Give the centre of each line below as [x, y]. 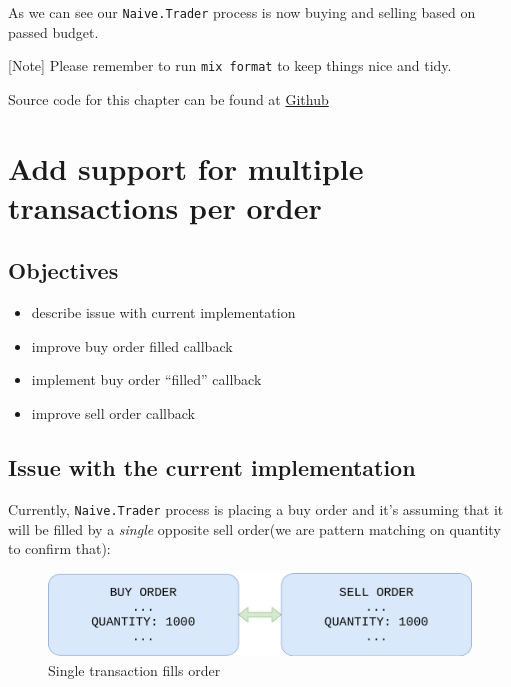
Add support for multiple [186, 167]
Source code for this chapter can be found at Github [168, 98]
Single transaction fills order [134, 669]
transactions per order [165, 206]
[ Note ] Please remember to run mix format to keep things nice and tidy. [230, 65]
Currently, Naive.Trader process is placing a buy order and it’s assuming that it [256, 508]
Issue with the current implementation [212, 467]
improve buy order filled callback [132, 345]
